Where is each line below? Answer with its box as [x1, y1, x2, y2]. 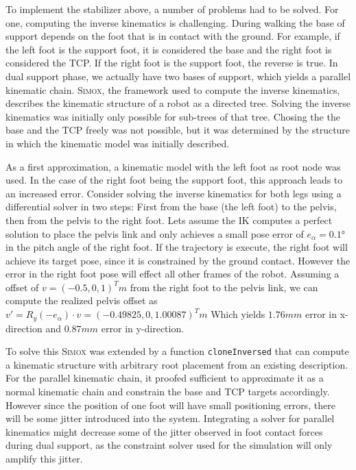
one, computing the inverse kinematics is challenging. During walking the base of [5, 15, 345, 29]
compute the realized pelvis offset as [5, 293, 158, 308]
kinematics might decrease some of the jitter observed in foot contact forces [5, 424, 323, 438]
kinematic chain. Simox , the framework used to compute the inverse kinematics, [5, 82, 340, 97]
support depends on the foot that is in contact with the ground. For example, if [5, 29, 340, 43]
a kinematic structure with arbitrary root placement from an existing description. [5, 357, 348, 371]
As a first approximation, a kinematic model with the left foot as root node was [5, 159, 341, 173]
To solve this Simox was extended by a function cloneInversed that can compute [5, 344, 349, 358]
